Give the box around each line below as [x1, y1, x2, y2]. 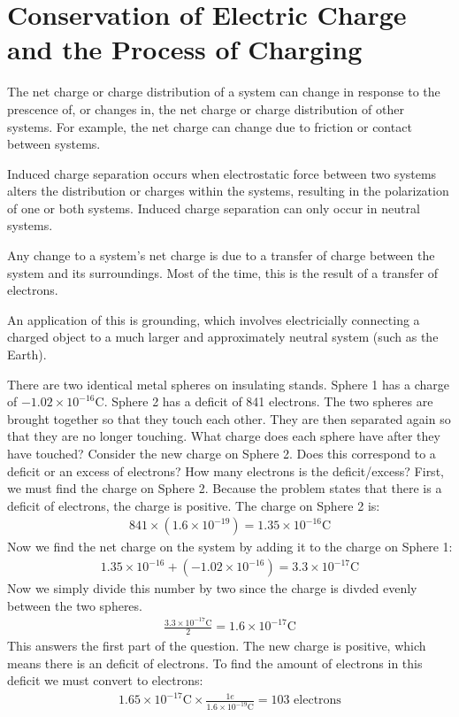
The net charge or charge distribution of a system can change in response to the [7, 82, 440, 101]
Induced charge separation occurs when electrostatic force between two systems [7, 164, 437, 182]
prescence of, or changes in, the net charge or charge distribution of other [7, 99, 404, 118]
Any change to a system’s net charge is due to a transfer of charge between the [7, 246, 435, 265]
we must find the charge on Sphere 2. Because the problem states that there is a [7, 479, 442, 497]
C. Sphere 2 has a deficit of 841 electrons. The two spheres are [95, 392, 433, 411]
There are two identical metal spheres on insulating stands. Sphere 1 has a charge [7, 374, 449, 393]
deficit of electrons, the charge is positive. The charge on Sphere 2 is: [7, 496, 380, 514]
